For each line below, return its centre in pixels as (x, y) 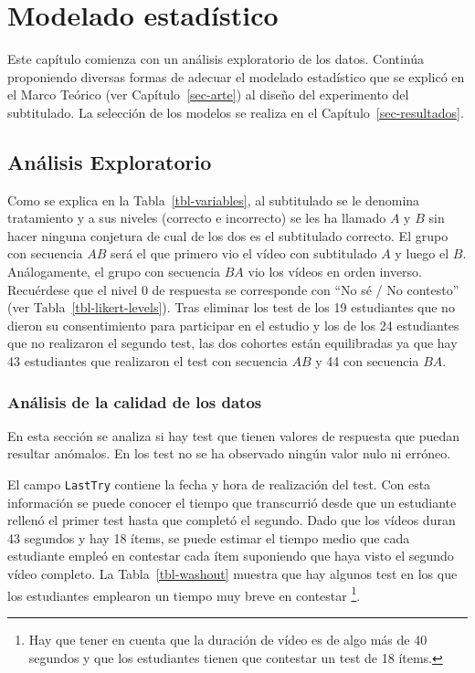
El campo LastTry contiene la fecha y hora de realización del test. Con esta (219, 484)
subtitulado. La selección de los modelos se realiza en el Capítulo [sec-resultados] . (236, 112)
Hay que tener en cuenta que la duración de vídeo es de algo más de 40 (228, 639)
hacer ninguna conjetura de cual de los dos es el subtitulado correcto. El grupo (228, 235)
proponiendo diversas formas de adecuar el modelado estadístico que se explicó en (236, 76)
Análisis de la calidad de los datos (135, 401)
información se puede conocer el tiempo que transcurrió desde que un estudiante (232, 502)
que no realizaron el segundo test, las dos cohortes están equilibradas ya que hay (232, 343)
